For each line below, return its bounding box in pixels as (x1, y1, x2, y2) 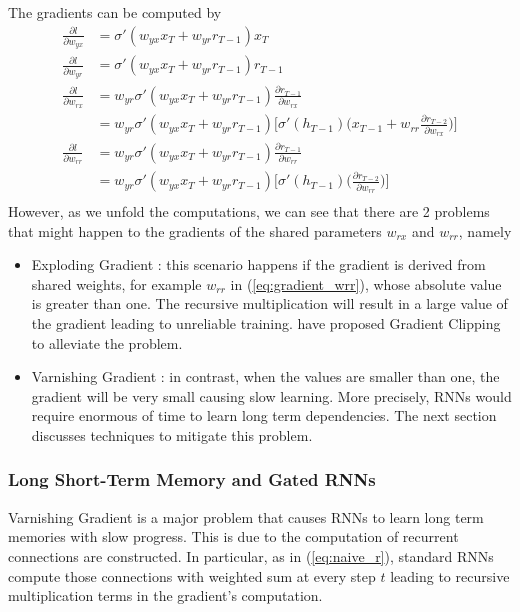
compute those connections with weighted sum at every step (8, 565, 376, 586)
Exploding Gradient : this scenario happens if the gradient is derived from (31, 254, 486, 275)
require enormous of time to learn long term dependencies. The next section (31, 405, 497, 426)
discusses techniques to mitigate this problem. (31, 424, 313, 445)
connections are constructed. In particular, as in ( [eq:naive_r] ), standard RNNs (8, 545, 494, 566)
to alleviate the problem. (31, 332, 183, 353)
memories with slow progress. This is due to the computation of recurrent (8, 526, 459, 547)
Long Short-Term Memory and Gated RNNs (8, 467, 376, 492)
